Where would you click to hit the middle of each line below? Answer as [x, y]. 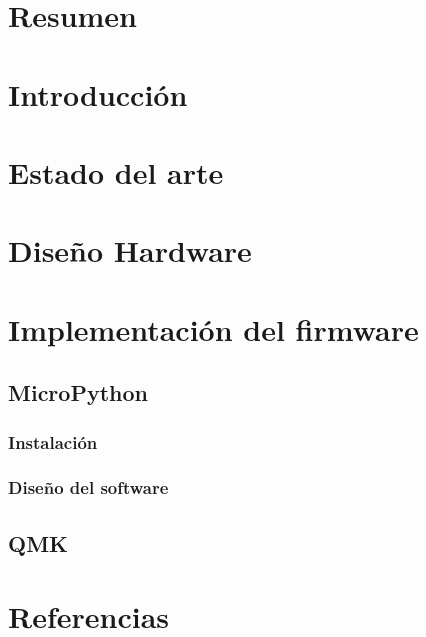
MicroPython [78, 392]
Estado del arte [116, 171]
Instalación [53, 441]
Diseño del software [88, 487]
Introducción [98, 93]
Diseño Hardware [130, 250]
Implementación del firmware [213, 328]
